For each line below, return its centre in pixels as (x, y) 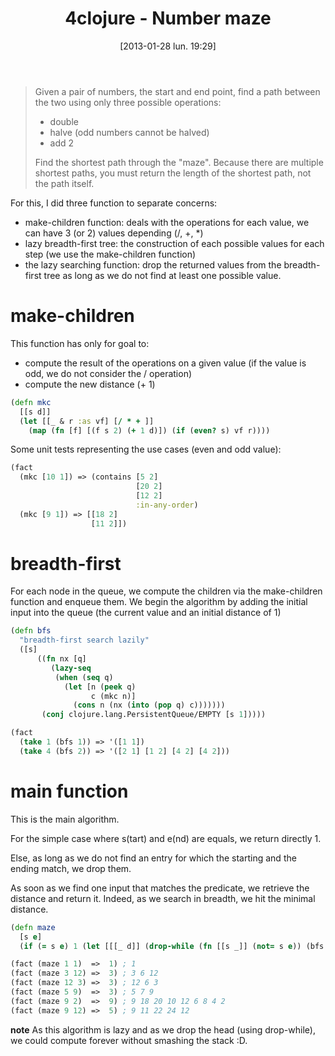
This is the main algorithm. (65, 819)
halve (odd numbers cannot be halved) (129, 132)
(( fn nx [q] (61, 659)
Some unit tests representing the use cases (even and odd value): (146, 449)
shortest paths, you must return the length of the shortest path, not (173, 173)
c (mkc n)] (113, 696)
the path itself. (64, 183)
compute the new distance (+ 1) (90, 384)
